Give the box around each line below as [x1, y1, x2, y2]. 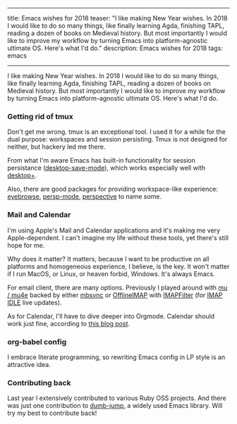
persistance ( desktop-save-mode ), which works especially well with [7, 163, 206, 173]
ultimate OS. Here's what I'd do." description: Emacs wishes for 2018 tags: [7, 44, 224, 52]
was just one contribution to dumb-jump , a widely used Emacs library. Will [7, 401, 223, 410]
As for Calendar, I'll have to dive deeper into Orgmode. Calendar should [7, 311, 215, 320]
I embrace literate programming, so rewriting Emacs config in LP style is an [7, 353, 226, 361]
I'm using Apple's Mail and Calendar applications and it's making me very [7, 226, 221, 235]
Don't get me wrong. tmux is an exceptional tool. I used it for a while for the [7, 127, 226, 136]
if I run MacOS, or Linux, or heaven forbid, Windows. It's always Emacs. [7, 269, 215, 278]
